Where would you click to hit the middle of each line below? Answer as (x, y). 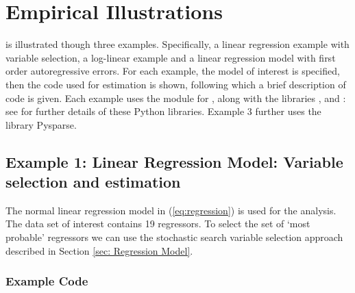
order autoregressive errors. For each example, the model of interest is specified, (173, 71)
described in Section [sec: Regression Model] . (99, 250)
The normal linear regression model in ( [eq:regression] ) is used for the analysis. (171, 210)
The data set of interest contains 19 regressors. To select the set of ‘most (158, 224)
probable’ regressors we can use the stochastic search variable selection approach (174, 237)
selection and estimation (93, 182)
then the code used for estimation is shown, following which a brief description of (176, 84)
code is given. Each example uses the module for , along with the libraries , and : (176, 98)
